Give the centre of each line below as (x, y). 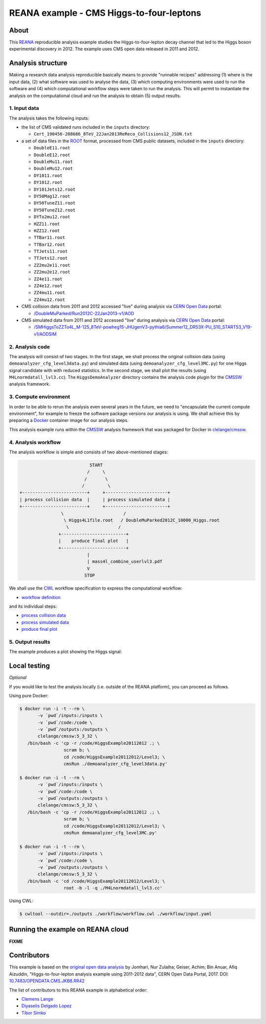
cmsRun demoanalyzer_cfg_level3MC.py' (110, 833)
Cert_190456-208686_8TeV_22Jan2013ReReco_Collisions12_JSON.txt (113, 134)
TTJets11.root (51, 252)
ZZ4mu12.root (50, 300)
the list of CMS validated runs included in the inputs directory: (86, 127)
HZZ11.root (47, 224)
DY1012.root (48, 183)
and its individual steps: (33, 606)
